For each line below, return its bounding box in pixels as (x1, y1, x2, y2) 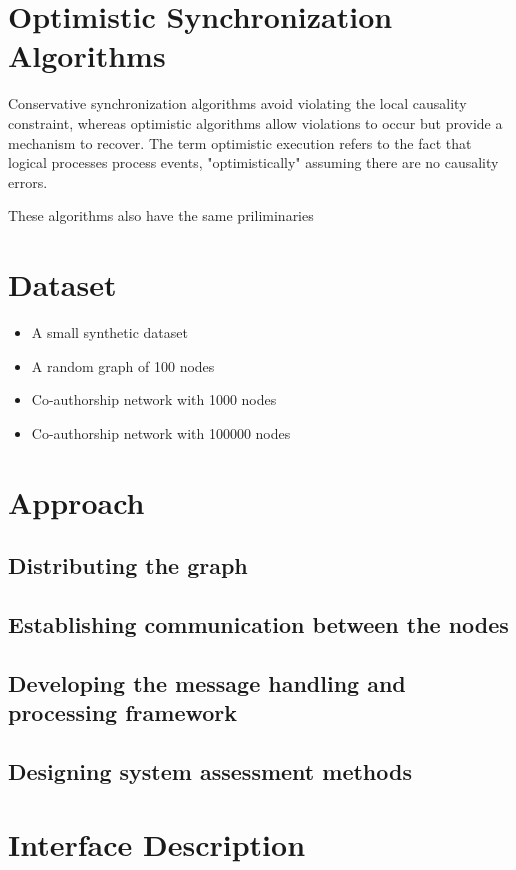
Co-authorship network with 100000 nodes (31, 422, 291, 443)
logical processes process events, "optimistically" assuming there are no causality (8, 152, 499, 173)
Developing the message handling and (8, 667, 406, 698)
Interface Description (8, 824, 306, 865)
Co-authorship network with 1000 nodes (31, 389, 277, 410)
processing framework (8, 697, 238, 728)
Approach (8, 481, 145, 522)
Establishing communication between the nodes (8, 608, 509, 639)
